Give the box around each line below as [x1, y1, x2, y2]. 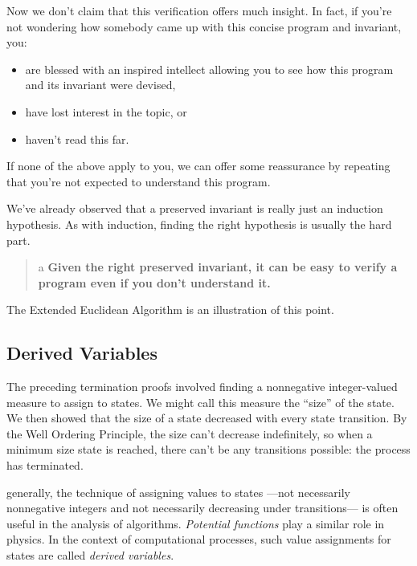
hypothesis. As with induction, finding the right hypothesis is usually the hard [6, 215, 392, 232]
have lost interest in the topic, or [25, 103, 187, 120]
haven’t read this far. [25, 130, 129, 147]
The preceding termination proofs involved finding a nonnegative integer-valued [6, 378, 398, 395]
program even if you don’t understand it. [38, 274, 271, 291]
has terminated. [6, 457, 84, 474]
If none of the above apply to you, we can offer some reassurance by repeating [6, 157, 390, 174]
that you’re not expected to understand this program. [6, 173, 271, 189]
